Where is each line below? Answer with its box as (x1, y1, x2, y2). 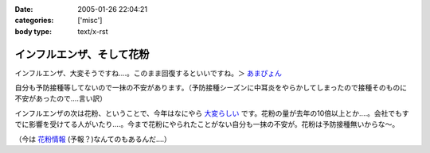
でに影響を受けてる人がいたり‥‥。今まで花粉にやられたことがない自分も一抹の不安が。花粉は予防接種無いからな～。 (14, 120, 400, 129)
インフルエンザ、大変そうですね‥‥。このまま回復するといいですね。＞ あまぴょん (14, 68, 283, 78)
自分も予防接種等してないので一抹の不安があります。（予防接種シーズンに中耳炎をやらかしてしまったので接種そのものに (14, 83, 408, 93)
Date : (14, 5, 33, 13)
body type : (14, 26, 52, 36)
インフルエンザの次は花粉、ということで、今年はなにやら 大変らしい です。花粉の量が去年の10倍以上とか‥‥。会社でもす (14, 108, 409, 118)
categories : (14, 16, 54, 25)
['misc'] (77, 16, 103, 25)
